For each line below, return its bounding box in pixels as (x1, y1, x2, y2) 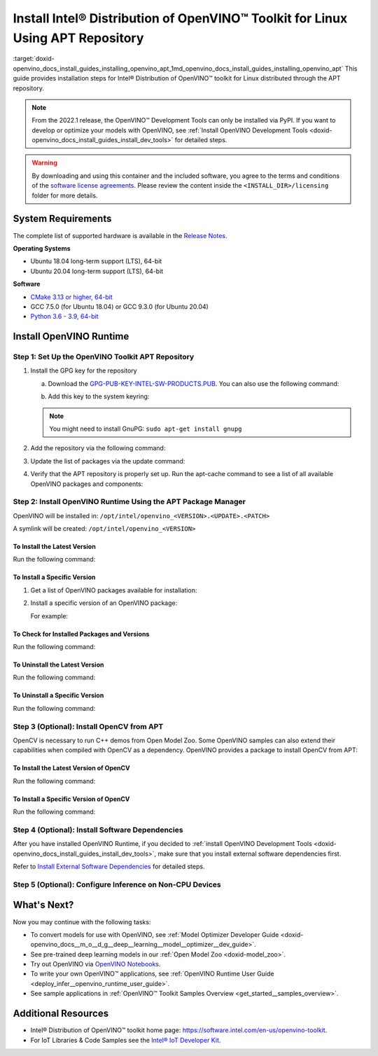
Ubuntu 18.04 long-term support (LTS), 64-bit (30, 257, 162, 265)
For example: (30, 611, 69, 620)
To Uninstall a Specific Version (13, 691, 104, 700)
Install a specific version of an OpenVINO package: (30, 599, 178, 607)
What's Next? (13, 899, 74, 911)
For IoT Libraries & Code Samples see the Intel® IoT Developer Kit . (30, 1036, 221, 1044)
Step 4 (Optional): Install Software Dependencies (13, 825, 183, 835)
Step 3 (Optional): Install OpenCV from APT (13, 721, 164, 731)
